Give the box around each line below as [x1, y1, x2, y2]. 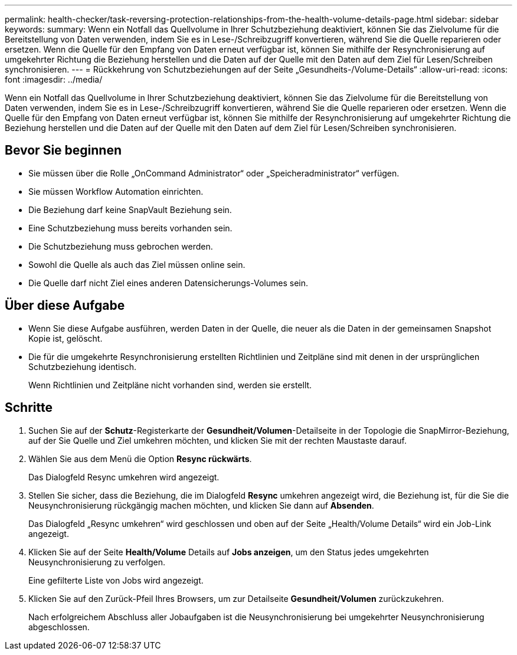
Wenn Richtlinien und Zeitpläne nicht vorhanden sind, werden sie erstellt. [28, 379, 312, 390]
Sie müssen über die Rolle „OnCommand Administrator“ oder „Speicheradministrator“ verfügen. [28, 168, 400, 178]
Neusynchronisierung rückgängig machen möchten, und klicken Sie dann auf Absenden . [28, 500, 374, 510]
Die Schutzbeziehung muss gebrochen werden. [28, 241, 213, 251]
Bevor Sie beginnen [5, 143, 122, 158]
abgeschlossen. [28, 621, 90, 632]
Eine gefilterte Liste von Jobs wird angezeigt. [28, 575, 204, 585]
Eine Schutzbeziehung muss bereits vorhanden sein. [28, 222, 233, 233]
